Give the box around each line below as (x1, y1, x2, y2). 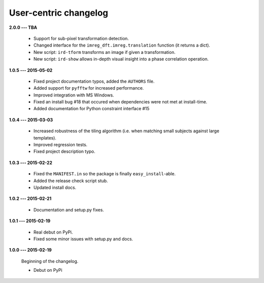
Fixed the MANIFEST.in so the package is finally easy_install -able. (33, 171, 176, 177)
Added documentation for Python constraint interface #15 (33, 106, 150, 112)
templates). (33, 135, 56, 141)
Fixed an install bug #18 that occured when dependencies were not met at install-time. (33, 99, 208, 105)
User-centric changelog (9, 7, 109, 18)
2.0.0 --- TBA (9, 24, 38, 30)
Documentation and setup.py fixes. (33, 207, 104, 212)
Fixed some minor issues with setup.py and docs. (33, 236, 133, 242)
